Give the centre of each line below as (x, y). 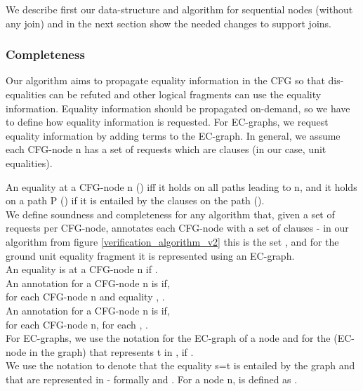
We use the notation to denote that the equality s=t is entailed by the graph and (180, 365)
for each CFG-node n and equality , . (85, 297)
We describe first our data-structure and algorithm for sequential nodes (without (179, 9)
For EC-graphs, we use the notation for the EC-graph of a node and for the (168, 338)
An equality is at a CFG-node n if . (82, 269)
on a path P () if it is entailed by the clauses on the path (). (135, 200)
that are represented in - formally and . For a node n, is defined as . (152, 379)
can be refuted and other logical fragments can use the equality (185, 94)
